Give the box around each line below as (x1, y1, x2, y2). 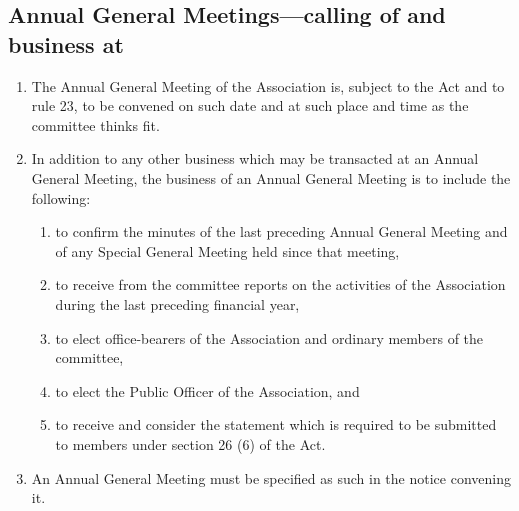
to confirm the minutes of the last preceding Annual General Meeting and (55, 221, 508, 242)
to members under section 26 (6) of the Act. (55, 433, 326, 454)
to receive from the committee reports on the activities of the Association (55, 274, 506, 295)
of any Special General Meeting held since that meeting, (55, 240, 400, 261)
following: (31, 187, 91, 208)
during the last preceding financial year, (55, 293, 300, 314)
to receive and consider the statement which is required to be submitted (55, 414, 497, 435)
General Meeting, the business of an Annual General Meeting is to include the (31, 167, 511, 188)
